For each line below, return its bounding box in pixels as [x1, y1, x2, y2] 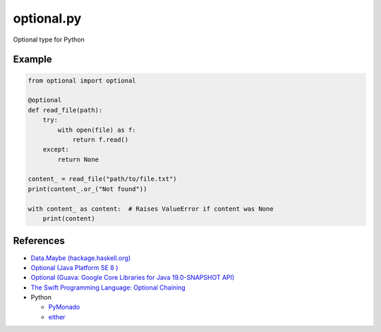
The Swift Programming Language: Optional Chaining [30, 283, 186, 292]
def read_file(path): [28, 106, 103, 114]
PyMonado [48, 303, 80, 312]
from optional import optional [28, 76, 137, 85]
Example [13, 54, 52, 66]
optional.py [13, 11, 82, 26]
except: [42, 145, 70, 154]
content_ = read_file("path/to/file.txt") [28, 175, 177, 183]
